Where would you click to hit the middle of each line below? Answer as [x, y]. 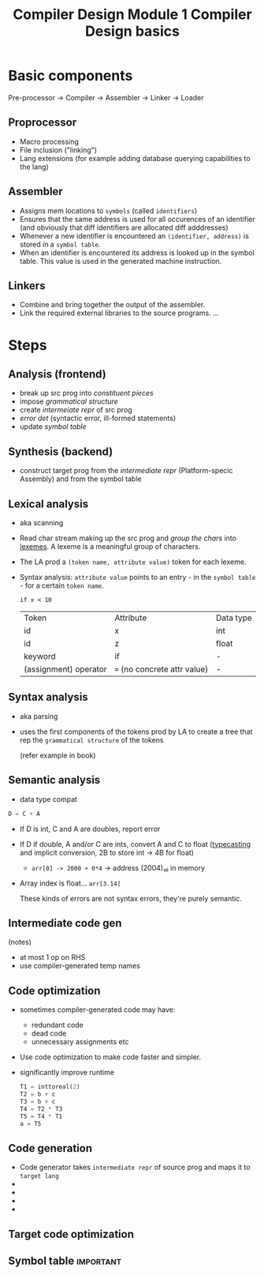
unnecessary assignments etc [80, 1042]
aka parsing [39, 716]
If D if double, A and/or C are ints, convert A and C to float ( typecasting [135, 844]
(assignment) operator [65, 669]
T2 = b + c [37, 1094]
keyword [40, 656]
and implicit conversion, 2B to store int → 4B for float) [107, 852]
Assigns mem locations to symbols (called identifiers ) [108, 210]
